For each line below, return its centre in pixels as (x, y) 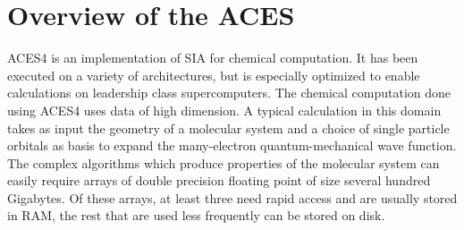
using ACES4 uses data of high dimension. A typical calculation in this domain (224, 110)
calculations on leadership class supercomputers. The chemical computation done (229, 93)
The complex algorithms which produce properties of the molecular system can (224, 162)
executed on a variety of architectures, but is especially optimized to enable (214, 75)
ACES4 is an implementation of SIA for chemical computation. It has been (213, 58)
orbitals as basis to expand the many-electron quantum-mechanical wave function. (232, 145)
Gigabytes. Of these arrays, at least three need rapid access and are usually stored (232, 197)
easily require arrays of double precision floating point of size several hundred (219, 180)
